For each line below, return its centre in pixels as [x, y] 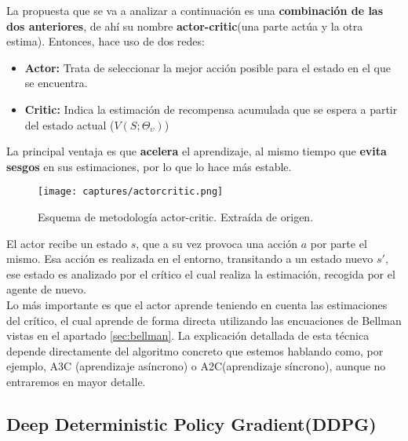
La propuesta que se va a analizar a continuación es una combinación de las [195, 10]
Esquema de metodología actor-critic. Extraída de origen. [176, 217]
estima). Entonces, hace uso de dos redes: [106, 41]
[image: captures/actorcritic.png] [131, 192]
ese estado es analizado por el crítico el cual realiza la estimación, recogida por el [201, 273]
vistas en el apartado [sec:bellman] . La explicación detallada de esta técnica [188, 335]
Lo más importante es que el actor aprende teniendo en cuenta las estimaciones [197, 304]
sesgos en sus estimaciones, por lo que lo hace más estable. [149, 166]
